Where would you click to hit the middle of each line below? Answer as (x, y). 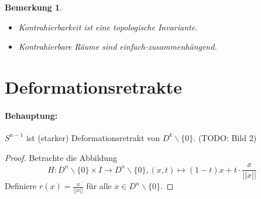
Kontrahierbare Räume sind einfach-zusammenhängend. (118, 47)
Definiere (21, 186)
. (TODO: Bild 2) (225, 137)
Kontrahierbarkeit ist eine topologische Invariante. (108, 27)
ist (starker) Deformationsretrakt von (93, 137)
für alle (99, 186)
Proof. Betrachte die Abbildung (61, 157)
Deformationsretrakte (94, 86)
